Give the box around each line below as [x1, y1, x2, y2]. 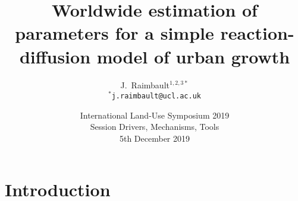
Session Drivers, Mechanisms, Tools [90, 120, 219, 133]
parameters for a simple [15, 21, 214, 45]
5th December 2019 [119, 132, 190, 145]
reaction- [220, 21, 294, 45]
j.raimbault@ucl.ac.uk [111, 92, 202, 101]
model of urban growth [96, 44, 290, 68]
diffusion [19, 44, 91, 68]
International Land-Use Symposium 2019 [80, 109, 230, 121]
